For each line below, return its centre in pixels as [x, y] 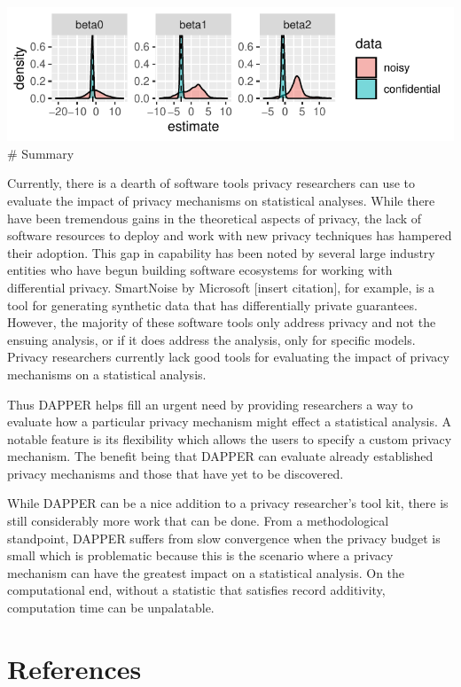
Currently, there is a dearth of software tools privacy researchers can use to [211, 183]
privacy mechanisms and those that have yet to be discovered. [176, 473]
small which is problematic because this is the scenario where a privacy [200, 555]
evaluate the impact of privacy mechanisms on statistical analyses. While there [221, 200]
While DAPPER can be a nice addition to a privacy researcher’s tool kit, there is [228, 503]
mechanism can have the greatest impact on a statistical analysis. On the [206, 572]
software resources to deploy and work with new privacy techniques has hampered [230, 235]
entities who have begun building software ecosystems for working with [200, 270]
